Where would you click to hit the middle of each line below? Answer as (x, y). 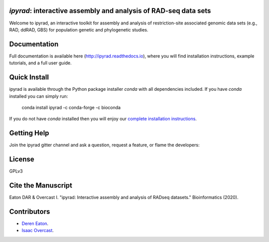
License (22, 159)
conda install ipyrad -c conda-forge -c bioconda (71, 107)
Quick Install (29, 77)
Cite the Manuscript (41, 185)
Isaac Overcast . (38, 231)
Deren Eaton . (35, 223)
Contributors (30, 211)
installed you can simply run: (39, 96)
